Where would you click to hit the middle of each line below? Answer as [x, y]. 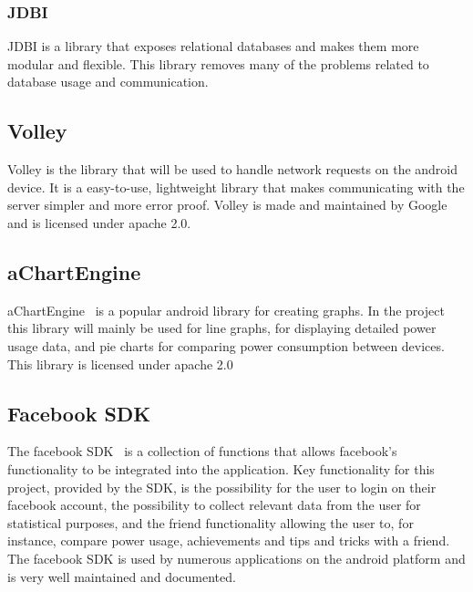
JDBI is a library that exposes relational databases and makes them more [213, 46]
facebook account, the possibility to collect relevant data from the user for [214, 505]
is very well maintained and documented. [122, 576]
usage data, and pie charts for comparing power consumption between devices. [226, 345]
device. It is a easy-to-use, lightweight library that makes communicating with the [236, 187]
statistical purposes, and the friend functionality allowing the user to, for [211, 522]
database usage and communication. [108, 82]
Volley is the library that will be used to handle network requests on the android [233, 169]
